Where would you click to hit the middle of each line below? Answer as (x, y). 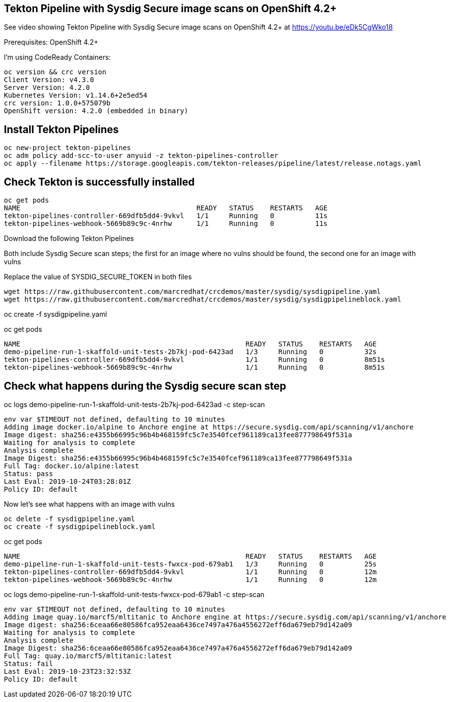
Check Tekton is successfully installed (99, 182)
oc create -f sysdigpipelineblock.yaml (80, 526)
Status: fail (29, 663)
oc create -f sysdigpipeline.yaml (56, 314)
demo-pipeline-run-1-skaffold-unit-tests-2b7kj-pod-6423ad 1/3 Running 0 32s (190, 352)
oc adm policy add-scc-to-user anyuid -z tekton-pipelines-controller (141, 156)
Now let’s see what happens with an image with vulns (89, 504)
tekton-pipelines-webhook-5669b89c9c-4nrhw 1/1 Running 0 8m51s (194, 368)
